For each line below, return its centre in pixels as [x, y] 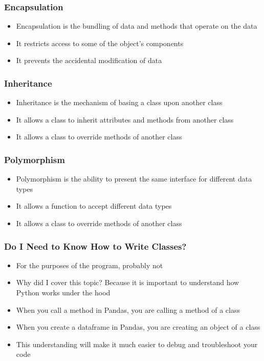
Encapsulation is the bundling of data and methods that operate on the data [137, 26]
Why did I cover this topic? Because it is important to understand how [128, 282]
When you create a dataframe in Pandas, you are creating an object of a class [138, 327]
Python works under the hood [63, 292]
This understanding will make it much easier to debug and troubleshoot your [137, 344]
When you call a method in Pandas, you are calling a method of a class [128, 309]
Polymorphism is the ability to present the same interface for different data [134, 179]
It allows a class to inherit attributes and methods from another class [125, 119]
